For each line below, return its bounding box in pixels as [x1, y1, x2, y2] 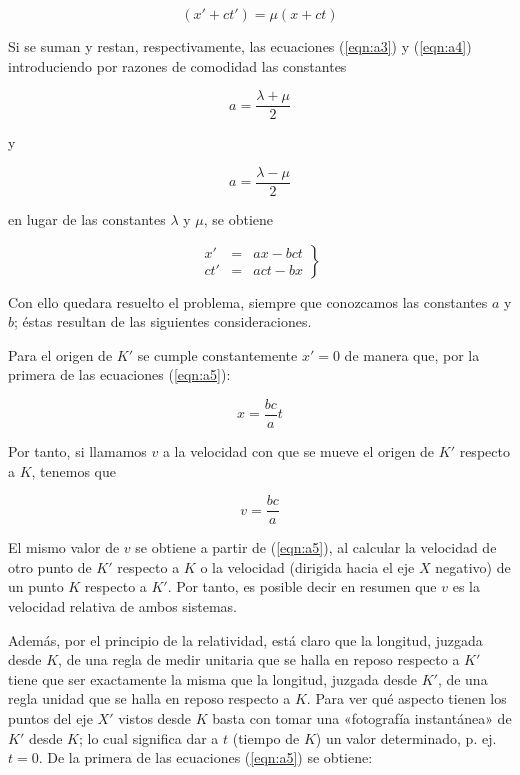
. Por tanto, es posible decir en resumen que [167, 576, 437, 597]
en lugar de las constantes [8, 208, 166, 229]
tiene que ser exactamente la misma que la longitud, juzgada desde [8, 668, 417, 689]
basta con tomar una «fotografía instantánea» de [212, 707, 512, 728]
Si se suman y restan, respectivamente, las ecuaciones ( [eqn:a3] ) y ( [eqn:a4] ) [8, 36, 472, 56]
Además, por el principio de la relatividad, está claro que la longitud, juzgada [8, 629, 483, 650]
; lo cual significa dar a [78, 727, 219, 748]
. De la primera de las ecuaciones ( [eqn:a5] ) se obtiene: [38, 747, 373, 768]
